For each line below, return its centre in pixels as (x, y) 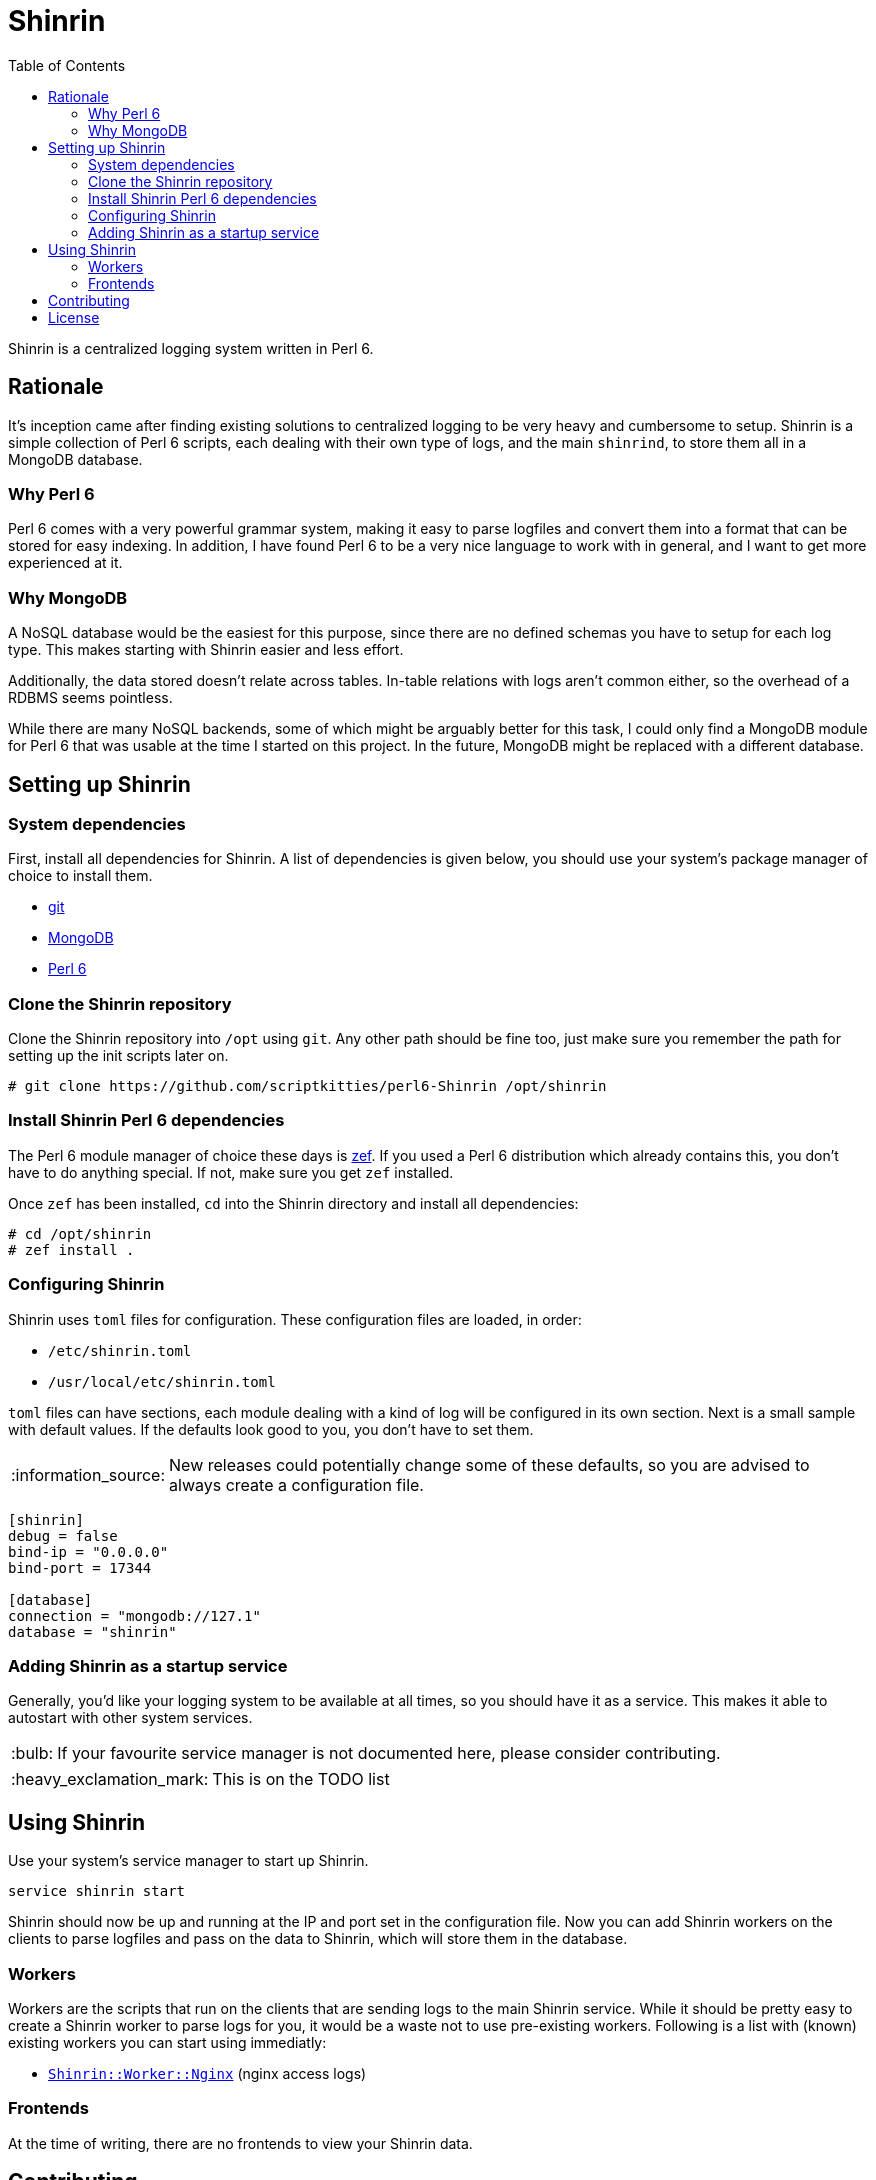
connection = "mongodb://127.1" (134, 1615)
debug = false (63, 1535)
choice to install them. (80, 876)
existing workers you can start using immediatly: (167, 2042)
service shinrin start (97, 1891)
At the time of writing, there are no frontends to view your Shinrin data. (240, 2143)
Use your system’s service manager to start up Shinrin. (188, 1861)
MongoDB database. (75, 459)
